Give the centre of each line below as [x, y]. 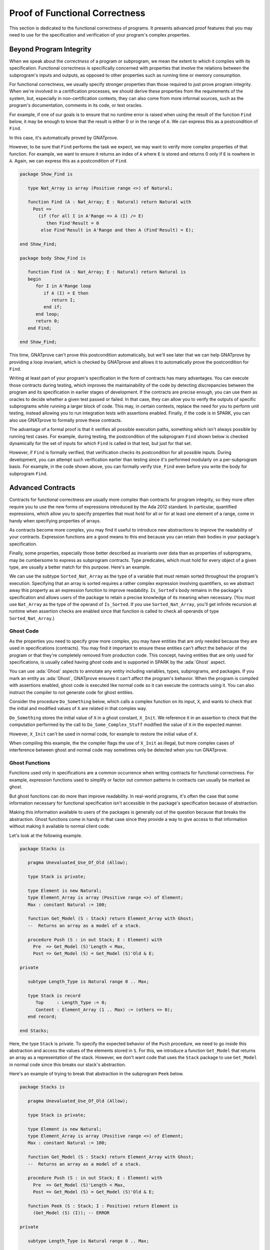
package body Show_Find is [53, 258]
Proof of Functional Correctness [77, 13]
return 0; [48, 321]
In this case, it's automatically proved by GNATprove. [64, 137]
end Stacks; [34, 1030]
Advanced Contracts [42, 488]
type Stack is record [54, 995]
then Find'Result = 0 [72, 223]
